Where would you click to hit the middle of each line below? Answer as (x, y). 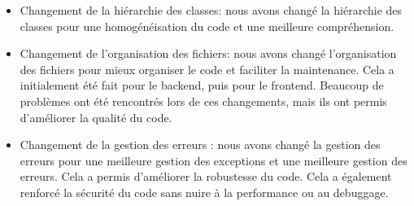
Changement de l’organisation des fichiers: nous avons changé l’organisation (208, 53)
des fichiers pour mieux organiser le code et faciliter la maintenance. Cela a (207, 69)
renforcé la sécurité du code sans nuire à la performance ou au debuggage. (204, 192)
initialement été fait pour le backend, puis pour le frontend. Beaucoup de (202, 85)
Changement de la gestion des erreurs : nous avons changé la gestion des (200, 145)
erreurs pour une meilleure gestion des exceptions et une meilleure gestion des (214, 160)
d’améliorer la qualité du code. (96, 117)
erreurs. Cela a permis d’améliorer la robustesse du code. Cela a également (206, 176)
